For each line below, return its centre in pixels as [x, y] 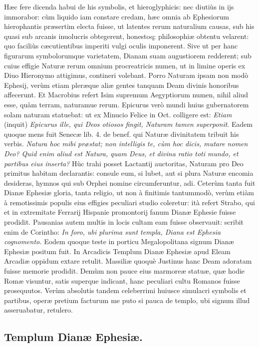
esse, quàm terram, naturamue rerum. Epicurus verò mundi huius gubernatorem [127, 104]
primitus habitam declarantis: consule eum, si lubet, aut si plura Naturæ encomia [129, 173]
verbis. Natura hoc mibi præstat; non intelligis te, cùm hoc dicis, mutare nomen [126, 144]
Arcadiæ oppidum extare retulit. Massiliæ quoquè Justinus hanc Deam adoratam [128, 261]
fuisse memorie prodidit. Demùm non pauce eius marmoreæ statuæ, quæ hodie [125, 271]
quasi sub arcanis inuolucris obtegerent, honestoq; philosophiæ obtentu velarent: [127, 36]
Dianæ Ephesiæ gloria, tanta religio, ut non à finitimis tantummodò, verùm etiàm [129, 192]
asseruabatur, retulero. [38, 310]
